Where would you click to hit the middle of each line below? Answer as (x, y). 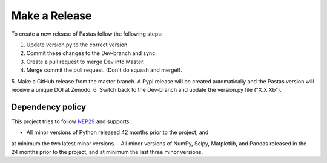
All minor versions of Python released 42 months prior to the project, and (117, 132)
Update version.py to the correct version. (78, 45)
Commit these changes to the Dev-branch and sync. (91, 53)
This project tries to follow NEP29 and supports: (71, 121)
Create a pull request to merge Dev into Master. (85, 62)
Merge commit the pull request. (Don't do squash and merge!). (104, 70)
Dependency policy (49, 107)
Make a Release (51, 16)
